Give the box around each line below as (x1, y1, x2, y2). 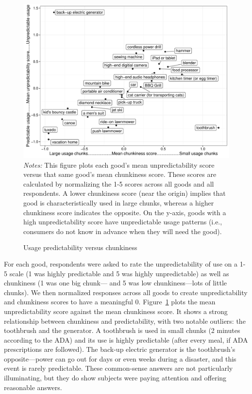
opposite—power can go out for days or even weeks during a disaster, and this (4, 353, 236, 363)
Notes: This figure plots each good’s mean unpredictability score (23, 159, 215, 170)
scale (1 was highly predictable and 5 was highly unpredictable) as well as (9, 268, 229, 278)
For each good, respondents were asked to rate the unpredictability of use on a (4, 258, 237, 268)
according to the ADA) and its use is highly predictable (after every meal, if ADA (4, 334, 248, 345)
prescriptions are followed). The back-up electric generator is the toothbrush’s (4, 344, 235, 354)
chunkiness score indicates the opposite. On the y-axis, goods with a (23, 207, 226, 217)
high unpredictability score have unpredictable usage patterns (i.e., (23, 217, 222, 227)
